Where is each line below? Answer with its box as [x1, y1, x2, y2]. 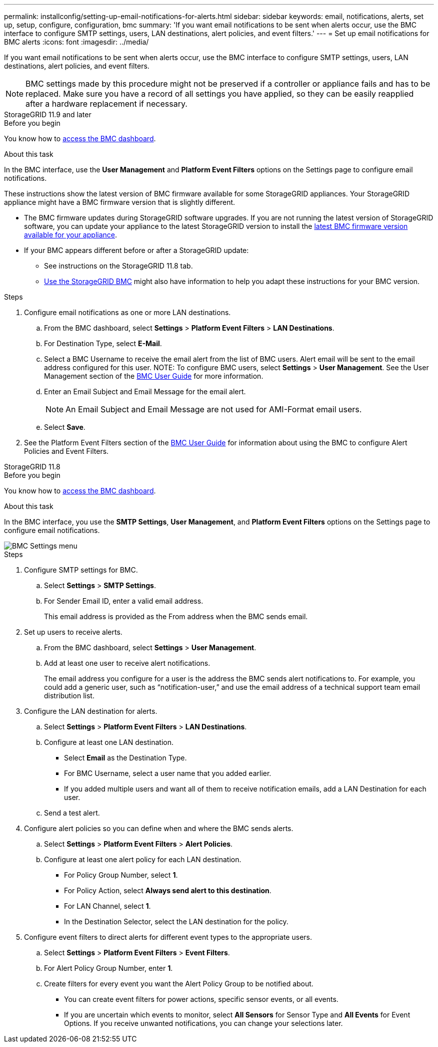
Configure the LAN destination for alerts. [24, 707, 157, 715]
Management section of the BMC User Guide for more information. [44, 372, 263, 380]
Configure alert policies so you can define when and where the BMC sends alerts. [24, 824, 293, 833]
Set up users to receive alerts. [24, 628, 122, 636]
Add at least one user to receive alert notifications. [44, 659, 210, 667]
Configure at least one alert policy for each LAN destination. [44, 855, 241, 864]
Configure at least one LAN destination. [44, 738, 174, 746]
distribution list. [44, 691, 94, 700]
